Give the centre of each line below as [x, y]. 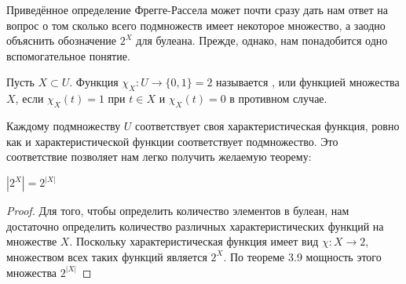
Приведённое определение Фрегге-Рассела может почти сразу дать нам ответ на [197, 9]
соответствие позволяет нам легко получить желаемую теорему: [159, 157]
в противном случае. [278, 98]
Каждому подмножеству [64, 125]
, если [29, 98]
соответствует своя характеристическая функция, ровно [267, 125]
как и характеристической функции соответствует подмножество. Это [172, 141]
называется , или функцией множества [308, 82]
